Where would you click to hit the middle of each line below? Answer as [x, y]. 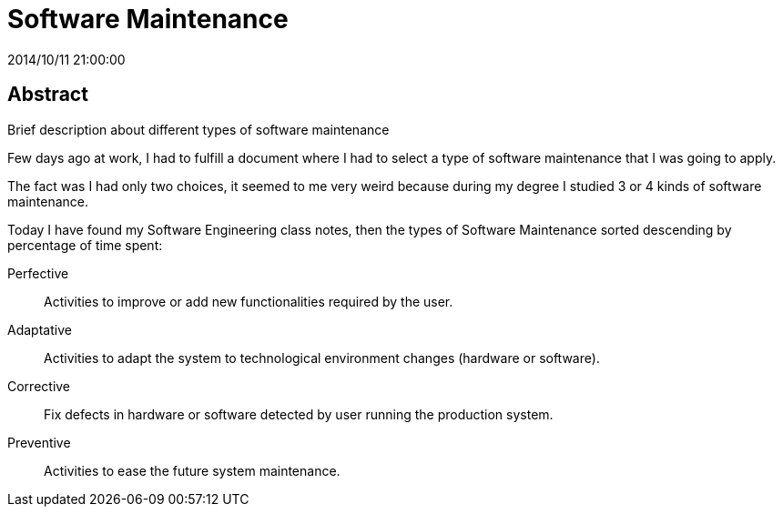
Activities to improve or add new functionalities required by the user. [249, 301]
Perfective [38, 273]
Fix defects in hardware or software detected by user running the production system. [299, 414]
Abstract [48, 95]
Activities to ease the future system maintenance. [192, 470]
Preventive [39, 442]
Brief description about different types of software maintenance [198, 129]
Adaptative [40, 329]
